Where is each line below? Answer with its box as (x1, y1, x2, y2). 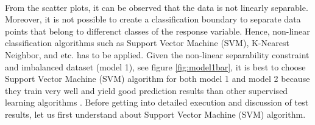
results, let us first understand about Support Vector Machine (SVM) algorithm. (5, 107, 306, 120)
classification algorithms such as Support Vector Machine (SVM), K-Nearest (5, 36, 289, 49)
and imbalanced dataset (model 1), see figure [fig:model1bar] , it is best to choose (5, 60, 306, 73)
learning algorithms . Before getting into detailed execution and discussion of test (5, 96, 309, 109)
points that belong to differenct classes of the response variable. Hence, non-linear (5, 24, 310, 37)
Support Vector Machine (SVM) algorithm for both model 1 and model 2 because (5, 72, 310, 85)
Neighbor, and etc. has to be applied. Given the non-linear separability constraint (5, 48, 310, 61)
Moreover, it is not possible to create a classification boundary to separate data (5, 13, 301, 25)
